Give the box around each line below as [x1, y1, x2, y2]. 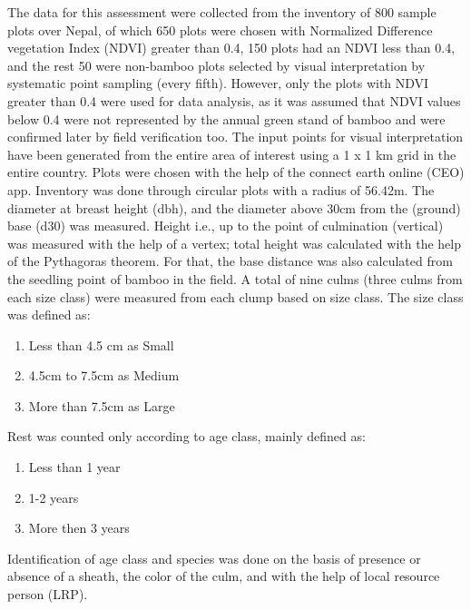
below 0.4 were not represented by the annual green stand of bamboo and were [7, 109, 446, 128]
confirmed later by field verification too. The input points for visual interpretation [7, 127, 464, 146]
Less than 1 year [28, 457, 121, 477]
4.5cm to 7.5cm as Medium [28, 366, 180, 385]
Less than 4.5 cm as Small [28, 335, 174, 354]
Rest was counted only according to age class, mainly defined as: [7, 427, 366, 446]
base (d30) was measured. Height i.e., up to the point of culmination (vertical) [7, 216, 444, 235]
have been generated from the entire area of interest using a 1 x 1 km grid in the [7, 144, 456, 163]
